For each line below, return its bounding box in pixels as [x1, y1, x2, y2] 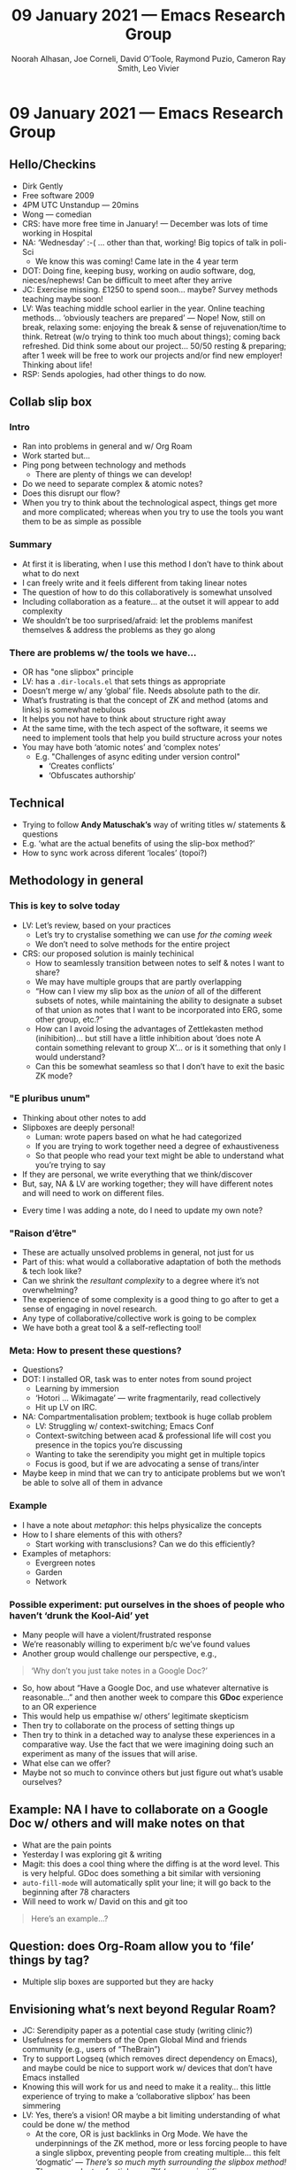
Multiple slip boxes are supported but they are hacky [21, 1976, 214, 1987]
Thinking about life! [21, 359, 93, 370]
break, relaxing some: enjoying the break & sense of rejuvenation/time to [21, 321, 287, 332]
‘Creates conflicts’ [48, 761, 115, 771]
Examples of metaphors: [21, 1548, 111, 1558]
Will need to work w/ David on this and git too [21, 1896, 188, 1906]
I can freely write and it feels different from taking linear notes [21, 577, 247, 588]
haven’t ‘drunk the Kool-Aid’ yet [9, 1609, 149, 1621]
